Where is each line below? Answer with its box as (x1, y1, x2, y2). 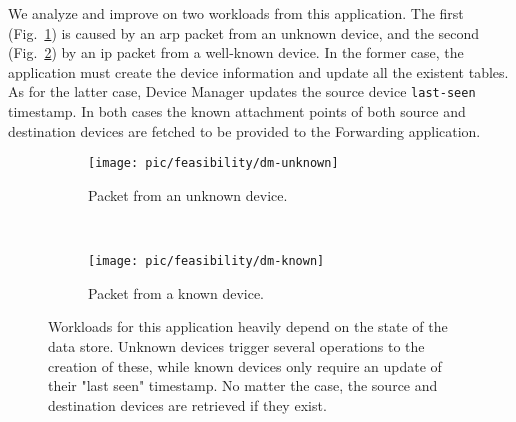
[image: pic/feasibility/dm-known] (88, 254, 325, 269)
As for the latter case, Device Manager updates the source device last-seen (8, 81, 476, 102)
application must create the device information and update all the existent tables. (8, 61, 509, 82)
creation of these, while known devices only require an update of (48, 355, 442, 376)
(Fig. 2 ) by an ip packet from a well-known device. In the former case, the (8, 42, 464, 63)
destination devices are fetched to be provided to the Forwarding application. (8, 120, 481, 141)
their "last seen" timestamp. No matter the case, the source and (48, 375, 438, 396)
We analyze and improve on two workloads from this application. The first (8, 3, 464, 23)
